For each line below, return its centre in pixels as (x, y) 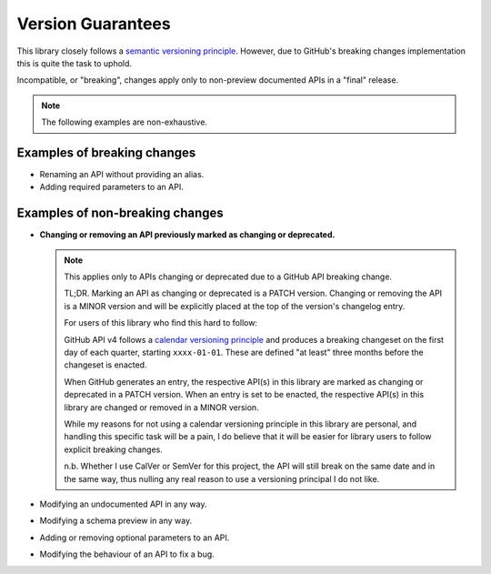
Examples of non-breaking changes (120, 213)
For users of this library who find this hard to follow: (161, 323)
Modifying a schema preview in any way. (116, 521)
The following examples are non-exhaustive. (125, 122)
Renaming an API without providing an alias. (122, 175)
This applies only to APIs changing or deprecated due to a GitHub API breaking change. (228, 277)
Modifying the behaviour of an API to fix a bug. (127, 554)
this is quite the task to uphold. (74, 63)
